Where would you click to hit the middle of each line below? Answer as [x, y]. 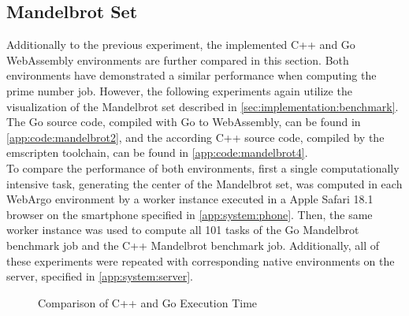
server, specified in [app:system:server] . [100, 276]
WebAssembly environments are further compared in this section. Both [178, 59]
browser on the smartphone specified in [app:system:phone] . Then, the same [190, 214]
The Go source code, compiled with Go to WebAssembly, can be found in [184, 122]
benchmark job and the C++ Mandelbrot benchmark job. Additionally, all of [193, 245]
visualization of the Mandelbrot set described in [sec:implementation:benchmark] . [203, 106]
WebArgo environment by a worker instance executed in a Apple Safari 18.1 [190, 199]
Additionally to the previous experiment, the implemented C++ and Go [181, 45]
